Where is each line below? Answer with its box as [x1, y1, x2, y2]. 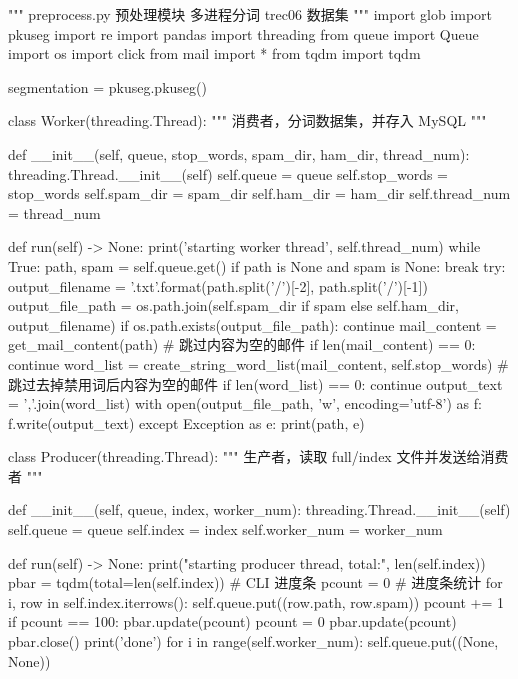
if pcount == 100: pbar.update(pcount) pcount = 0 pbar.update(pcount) [8, 611, 457, 632]
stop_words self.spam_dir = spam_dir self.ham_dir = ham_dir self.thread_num [8, 183, 511, 204]
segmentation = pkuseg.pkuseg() [8, 76, 207, 97]
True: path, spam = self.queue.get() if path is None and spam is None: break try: [8, 255, 506, 276]
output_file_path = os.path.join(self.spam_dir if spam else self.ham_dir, [8, 295, 459, 316]
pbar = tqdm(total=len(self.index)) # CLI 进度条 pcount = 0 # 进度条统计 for [8, 572, 503, 593]
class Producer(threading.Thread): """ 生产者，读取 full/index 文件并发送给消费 [8, 446, 509, 467]
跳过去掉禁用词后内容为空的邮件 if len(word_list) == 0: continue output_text [8, 373, 503, 394]
